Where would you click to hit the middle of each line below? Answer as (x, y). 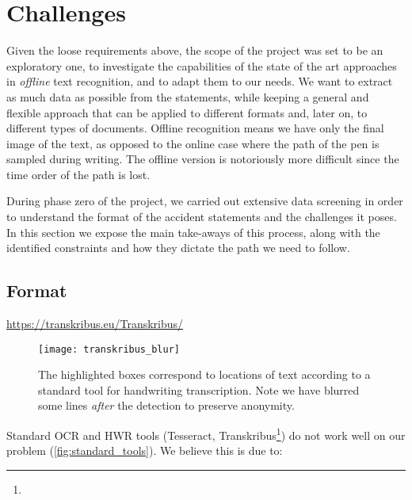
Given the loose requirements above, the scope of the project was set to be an (195, 50)
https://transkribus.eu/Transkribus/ (95, 324)
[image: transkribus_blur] (109, 349)
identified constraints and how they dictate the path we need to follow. (178, 248)
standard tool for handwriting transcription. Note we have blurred (199, 389)
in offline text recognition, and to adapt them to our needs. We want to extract (200, 81)
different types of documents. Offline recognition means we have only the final (195, 128)
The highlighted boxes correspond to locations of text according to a (204, 374)
